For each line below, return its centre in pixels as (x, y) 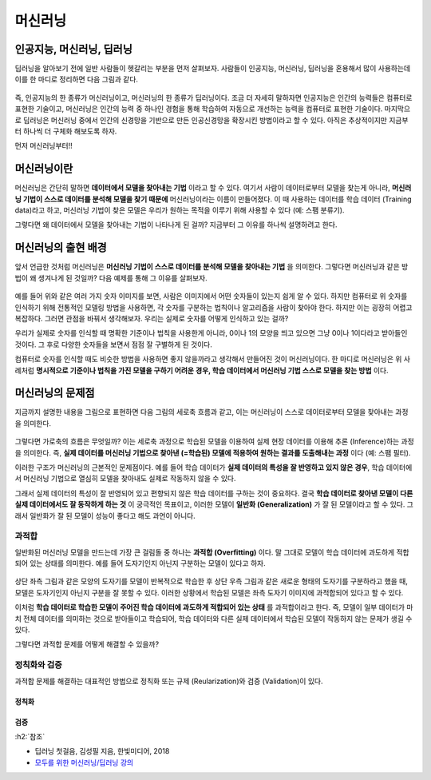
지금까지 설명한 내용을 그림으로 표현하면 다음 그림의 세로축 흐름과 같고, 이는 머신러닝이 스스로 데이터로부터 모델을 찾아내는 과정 (212, 412)
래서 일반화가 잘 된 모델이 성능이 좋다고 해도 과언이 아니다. (105, 515)
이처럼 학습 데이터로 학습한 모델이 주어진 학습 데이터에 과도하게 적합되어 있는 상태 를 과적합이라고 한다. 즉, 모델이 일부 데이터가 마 (214, 607)
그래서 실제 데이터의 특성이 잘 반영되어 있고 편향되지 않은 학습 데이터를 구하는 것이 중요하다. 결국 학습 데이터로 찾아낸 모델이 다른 (214, 493)
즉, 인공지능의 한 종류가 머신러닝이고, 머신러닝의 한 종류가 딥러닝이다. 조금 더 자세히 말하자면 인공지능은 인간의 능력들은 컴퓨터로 (214, 97)
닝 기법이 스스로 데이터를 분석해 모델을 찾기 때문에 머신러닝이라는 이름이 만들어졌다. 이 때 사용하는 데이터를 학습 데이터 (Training (213, 199)
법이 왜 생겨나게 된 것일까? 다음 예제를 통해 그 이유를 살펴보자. (111, 278)
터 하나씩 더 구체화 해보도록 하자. (66, 131)
